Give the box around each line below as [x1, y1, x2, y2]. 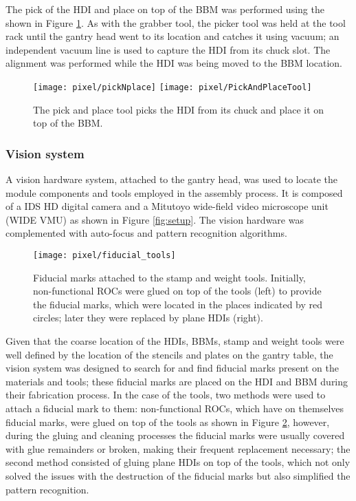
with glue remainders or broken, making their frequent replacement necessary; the [5, 441, 351, 456]
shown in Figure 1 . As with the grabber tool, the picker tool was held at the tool [5, 15, 346, 30]
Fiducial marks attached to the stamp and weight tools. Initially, [33, 270, 306, 284]
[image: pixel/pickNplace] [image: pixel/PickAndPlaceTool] [33, 82, 312, 92]
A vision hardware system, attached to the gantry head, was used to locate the [5, 172, 338, 186]
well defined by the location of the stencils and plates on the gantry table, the [5, 347, 333, 361]
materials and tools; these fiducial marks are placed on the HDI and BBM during [5, 374, 348, 388]
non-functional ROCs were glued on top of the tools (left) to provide [33, 284, 322, 298]
